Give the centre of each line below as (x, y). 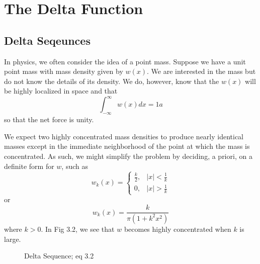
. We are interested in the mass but (201, 71)
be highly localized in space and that (61, 91)
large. (13, 239)
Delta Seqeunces (47, 40)
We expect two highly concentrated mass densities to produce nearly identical (124, 136)
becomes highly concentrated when (178, 229)
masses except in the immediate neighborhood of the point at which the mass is (127, 146)
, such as (75, 166)
